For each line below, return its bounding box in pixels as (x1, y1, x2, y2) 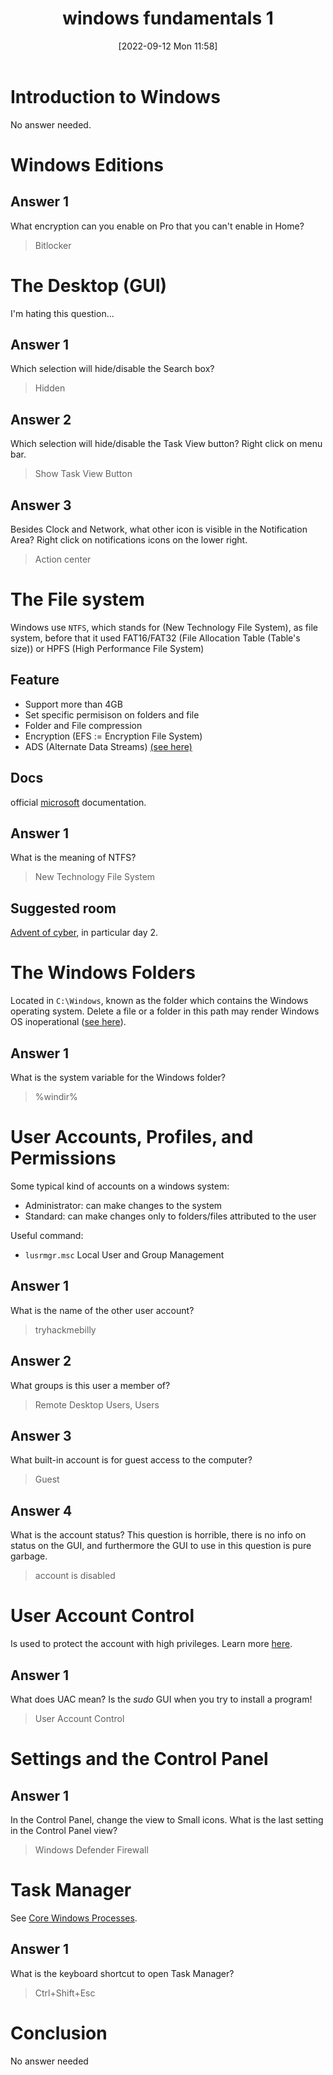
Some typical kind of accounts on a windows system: (10, 1180, 230, 1192)
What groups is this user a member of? (10, 1379, 171, 1391)
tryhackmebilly (34, 1323, 97, 1336)
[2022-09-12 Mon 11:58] (118, 40, 218, 52)
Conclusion (10, 2022, 108, 2044)
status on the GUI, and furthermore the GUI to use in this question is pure (10, 1540, 312, 1552)
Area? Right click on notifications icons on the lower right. (10, 534, 248, 546)
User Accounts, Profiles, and (10, 1126, 254, 1149)
